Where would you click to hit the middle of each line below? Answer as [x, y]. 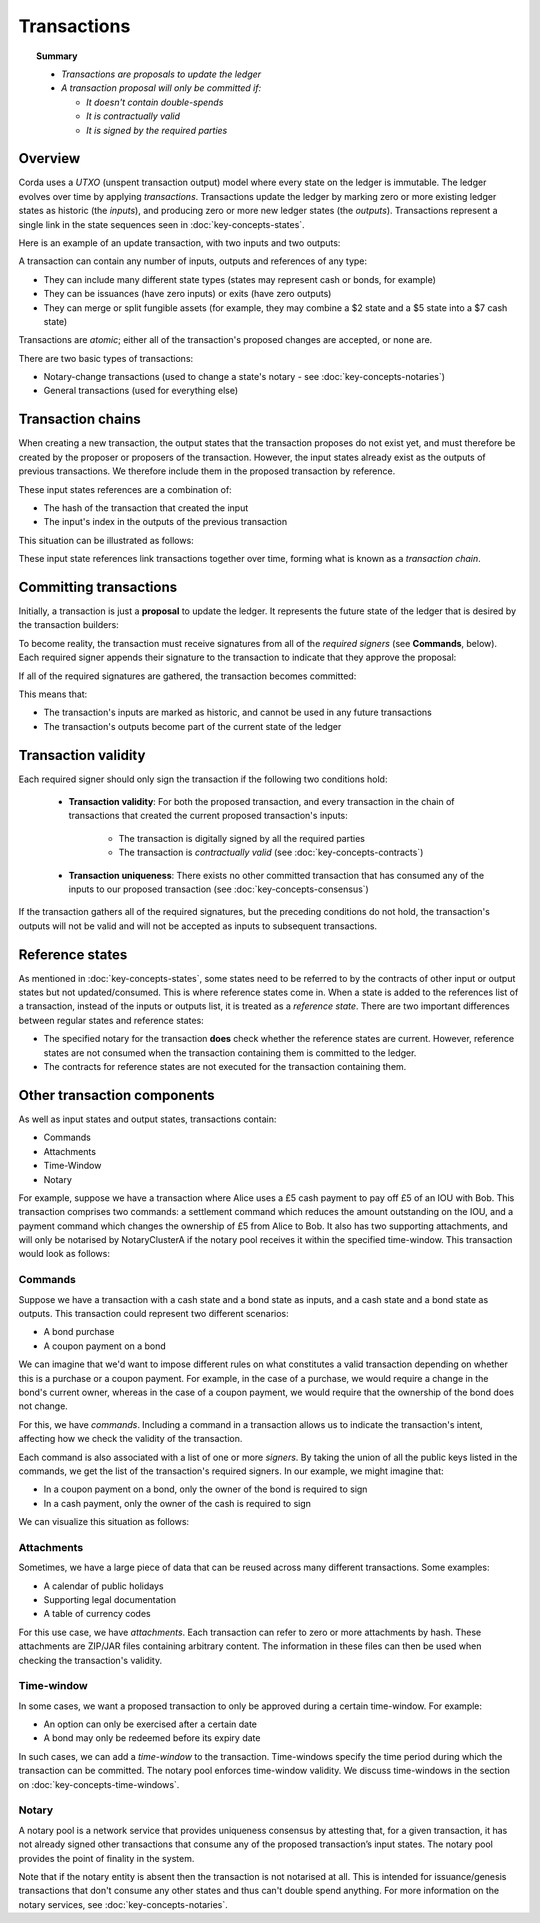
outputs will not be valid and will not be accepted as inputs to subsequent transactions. [198, 926]
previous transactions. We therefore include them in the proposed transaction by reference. [207, 471]
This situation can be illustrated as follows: [106, 540]
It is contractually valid [133, 116]
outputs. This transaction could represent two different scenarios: [153, 1313]
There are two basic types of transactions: [106, 358]
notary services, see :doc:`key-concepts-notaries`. [123, 1904]
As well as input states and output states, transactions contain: [147, 1119]
